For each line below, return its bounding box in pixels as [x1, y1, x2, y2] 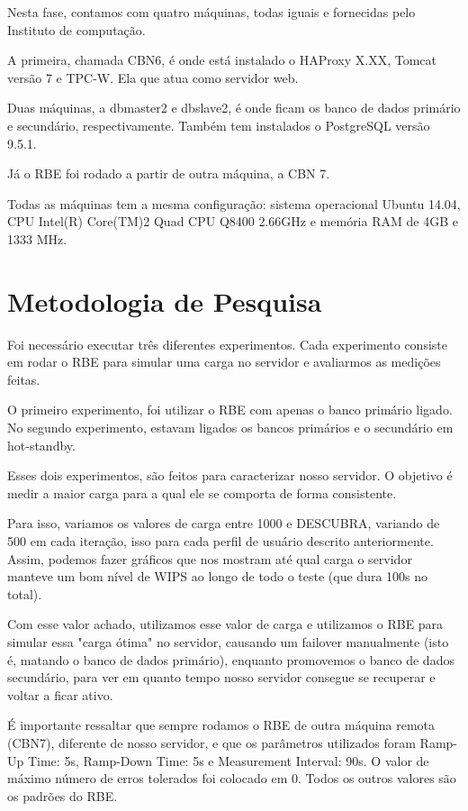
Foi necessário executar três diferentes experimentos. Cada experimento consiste [7, 334, 447, 353]
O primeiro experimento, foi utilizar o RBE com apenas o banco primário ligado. [7, 400, 453, 419]
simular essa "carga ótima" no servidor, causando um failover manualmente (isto [7, 632, 449, 651]
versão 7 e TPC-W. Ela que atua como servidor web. [7, 68, 299, 87]
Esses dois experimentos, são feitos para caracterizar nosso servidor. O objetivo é [7, 466, 453, 485]
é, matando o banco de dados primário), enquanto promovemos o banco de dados [7, 650, 454, 669]
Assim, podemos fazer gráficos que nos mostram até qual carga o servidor [7, 549, 412, 568]
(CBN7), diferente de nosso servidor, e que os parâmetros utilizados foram [7, 733, 416, 752]
